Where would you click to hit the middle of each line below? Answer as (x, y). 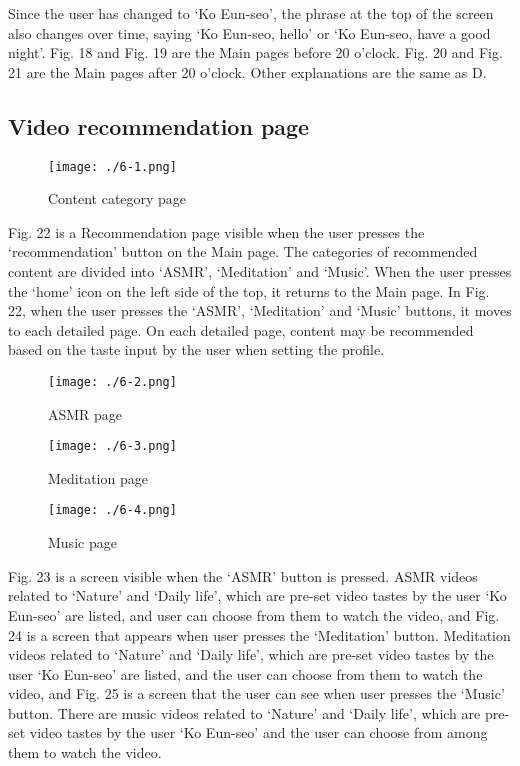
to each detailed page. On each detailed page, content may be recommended (241, 329)
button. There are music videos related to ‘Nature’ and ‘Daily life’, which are (244, 712)
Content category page (117, 198)
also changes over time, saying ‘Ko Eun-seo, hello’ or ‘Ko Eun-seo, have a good (249, 32)
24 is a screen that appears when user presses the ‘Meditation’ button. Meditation (259, 634)
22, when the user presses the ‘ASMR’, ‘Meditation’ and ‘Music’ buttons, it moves (260, 310)
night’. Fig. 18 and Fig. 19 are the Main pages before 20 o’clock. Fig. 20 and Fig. (255, 52)
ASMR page (85, 413)
